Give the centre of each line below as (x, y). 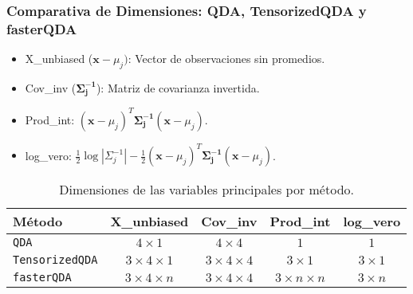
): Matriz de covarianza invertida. (178, 87)
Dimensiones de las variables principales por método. (206, 190)
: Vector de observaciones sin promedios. (226, 59)
